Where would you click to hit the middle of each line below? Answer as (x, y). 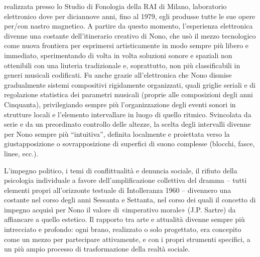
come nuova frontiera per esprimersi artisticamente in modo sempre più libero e (126, 45)
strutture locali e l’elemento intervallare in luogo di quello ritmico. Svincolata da (128, 114)
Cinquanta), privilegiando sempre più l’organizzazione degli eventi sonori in (120, 104)
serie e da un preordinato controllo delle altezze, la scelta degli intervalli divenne (127, 124)
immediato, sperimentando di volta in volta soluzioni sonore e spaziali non (118, 55)
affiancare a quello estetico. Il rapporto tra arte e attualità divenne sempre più (124, 219)
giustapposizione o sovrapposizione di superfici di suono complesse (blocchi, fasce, (129, 144)
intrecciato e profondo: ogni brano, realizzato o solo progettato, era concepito (123, 229)
